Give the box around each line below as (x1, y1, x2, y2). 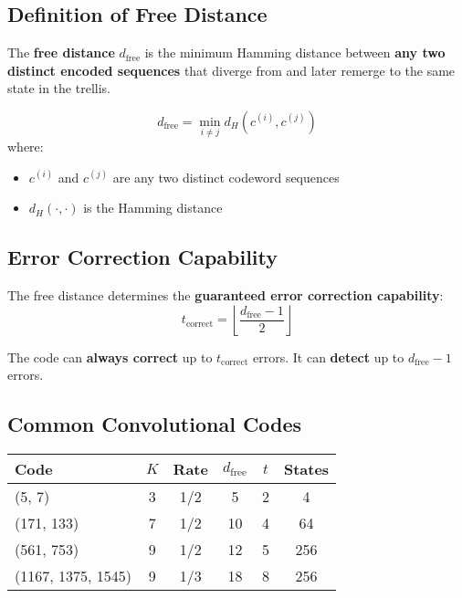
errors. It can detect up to (253, 347, 404, 366)
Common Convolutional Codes (7, 410, 302, 438)
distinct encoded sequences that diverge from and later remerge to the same (7, 60, 456, 79)
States (283, 458, 330, 480)
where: (7, 137, 44, 156)
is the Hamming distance (83, 198, 223, 217)
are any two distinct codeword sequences (112, 167, 340, 186)
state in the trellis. (7, 79, 110, 98)
